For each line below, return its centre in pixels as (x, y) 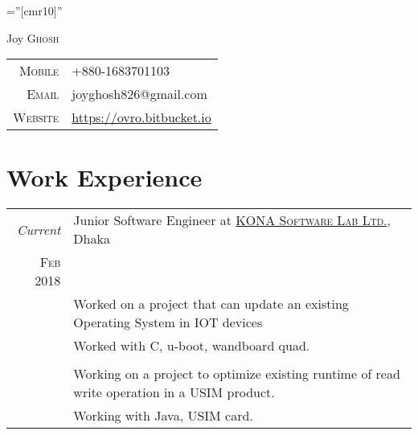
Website (36, 117)
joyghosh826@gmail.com (139, 94)
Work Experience (104, 177)
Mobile (39, 71)
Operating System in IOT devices (168, 322)
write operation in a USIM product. (174, 392)
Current (39, 229)
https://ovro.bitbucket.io (141, 117)
